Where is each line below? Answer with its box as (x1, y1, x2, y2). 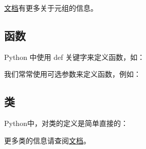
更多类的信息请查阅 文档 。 (4, 135, 90, 145)
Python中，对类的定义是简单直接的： (4, 118, 128, 129)
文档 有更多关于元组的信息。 (4, 3, 98, 13)
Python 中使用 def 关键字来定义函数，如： (4, 51, 145, 62)
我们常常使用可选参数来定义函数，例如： (4, 69, 141, 79)
